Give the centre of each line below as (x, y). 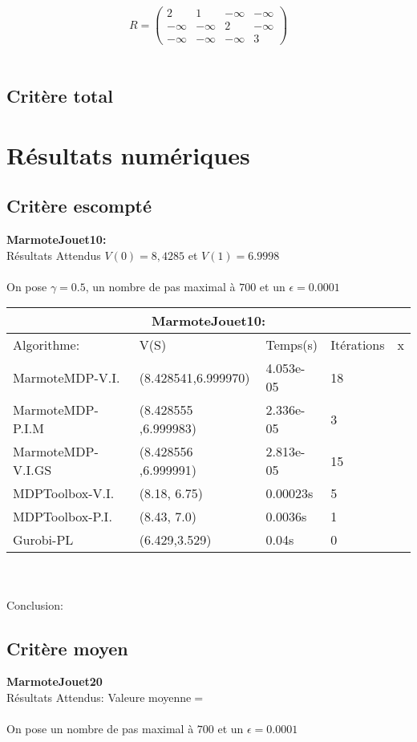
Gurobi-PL (43, 540)
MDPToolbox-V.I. (64, 493)
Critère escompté (79, 206)
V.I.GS (32, 470)
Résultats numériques (128, 154)
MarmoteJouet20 (55, 681)
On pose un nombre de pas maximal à (100, 729)
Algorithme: (47, 345)
